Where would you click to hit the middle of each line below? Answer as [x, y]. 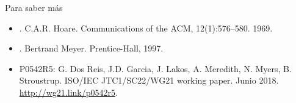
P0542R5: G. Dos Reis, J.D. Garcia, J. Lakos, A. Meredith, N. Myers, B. [155, 68]
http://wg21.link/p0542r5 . [68, 92]
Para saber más [34, 7]
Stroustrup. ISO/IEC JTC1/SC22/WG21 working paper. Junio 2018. [149, 80]
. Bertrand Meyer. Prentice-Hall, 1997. [91, 48]
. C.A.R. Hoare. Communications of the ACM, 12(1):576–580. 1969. [146, 28]
